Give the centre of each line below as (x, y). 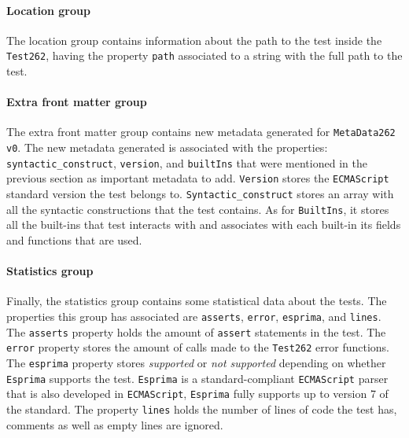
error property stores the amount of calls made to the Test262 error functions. (198, 347)
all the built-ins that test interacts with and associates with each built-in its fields (204, 225)
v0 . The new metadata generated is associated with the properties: (167, 147)
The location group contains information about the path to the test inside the (194, 40)
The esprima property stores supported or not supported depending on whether (196, 362)
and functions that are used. (74, 239)
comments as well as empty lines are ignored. (115, 424)
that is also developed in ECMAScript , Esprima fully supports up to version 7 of (197, 394)
